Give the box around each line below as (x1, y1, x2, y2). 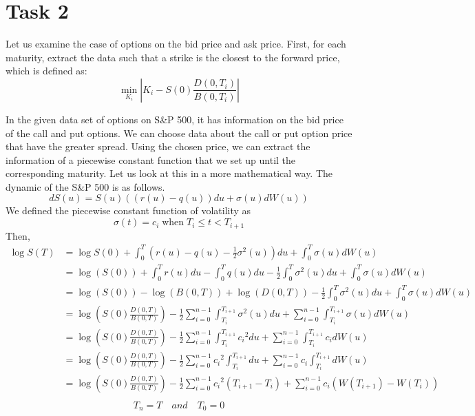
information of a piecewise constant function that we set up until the (6, 152, 296, 167)
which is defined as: (6, 63, 87, 78)
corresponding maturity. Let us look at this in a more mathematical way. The (6, 166, 333, 180)
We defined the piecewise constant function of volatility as (6, 203, 251, 218)
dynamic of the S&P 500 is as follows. (6, 179, 165, 194)
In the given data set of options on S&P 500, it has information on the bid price (6, 112, 344, 126)
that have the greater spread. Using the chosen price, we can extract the (6, 139, 310, 154)
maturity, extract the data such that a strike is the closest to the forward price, (6, 50, 340, 64)
